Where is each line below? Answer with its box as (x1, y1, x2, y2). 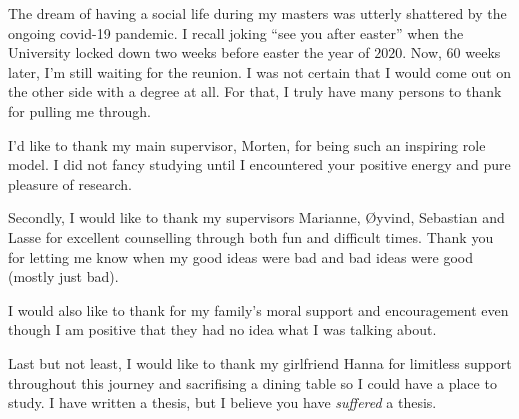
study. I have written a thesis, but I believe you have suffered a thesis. (8, 392, 437, 413)
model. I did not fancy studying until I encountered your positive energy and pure (8, 154, 511, 175)
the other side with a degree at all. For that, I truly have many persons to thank (8, 81, 502, 102)
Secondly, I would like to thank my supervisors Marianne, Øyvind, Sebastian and (8, 207, 505, 228)
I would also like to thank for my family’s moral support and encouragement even (8, 299, 509, 320)
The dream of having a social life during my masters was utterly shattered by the (8, 3, 507, 23)
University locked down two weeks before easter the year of (8, 42, 370, 63)
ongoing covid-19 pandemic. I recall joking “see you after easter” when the (8, 22, 464, 43)
